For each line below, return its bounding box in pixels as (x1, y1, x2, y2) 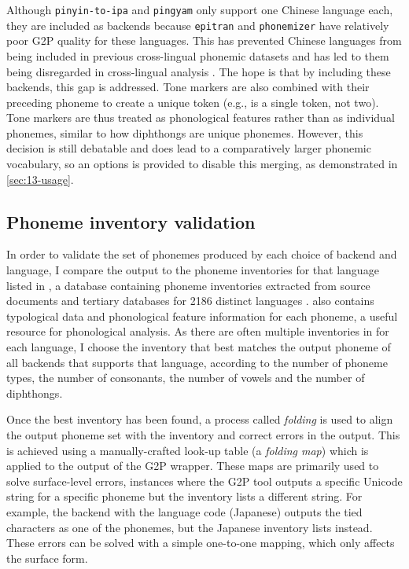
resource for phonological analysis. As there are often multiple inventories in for (6, 323, 389, 340)
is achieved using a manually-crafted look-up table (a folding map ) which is (6, 442, 369, 458)
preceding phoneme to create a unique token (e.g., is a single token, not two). (6, 94, 379, 110)
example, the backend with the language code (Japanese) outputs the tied (6, 503, 363, 519)
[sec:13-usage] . (6, 171, 74, 187)
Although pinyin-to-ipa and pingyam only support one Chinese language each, (6, 2, 393, 17)
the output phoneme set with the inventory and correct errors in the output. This (6, 426, 400, 442)
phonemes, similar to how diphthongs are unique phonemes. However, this (6, 124, 363, 141)
